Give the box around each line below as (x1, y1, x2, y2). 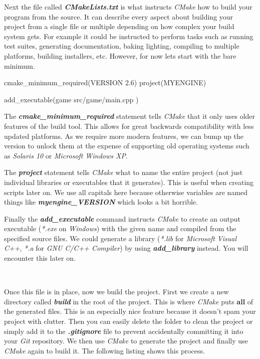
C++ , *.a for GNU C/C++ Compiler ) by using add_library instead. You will (4, 243, 248, 253)
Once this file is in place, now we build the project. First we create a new (4, 286, 229, 297)
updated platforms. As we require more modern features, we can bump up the (4, 130, 244, 141)
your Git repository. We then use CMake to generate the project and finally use (4, 335, 248, 346)
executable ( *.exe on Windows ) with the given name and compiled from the (4, 223, 236, 234)
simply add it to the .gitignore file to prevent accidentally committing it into (4, 325, 243, 336)
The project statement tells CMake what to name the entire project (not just (4, 167, 243, 177)
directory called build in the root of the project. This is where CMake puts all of (4, 296, 253, 306)
